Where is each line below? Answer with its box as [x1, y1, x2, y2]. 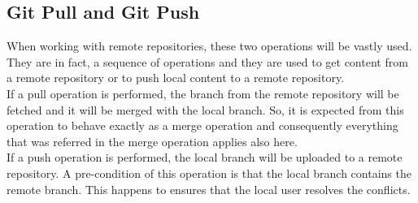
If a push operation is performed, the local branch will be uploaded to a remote [7, 149, 403, 166]
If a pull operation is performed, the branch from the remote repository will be [7, 84, 399, 101]
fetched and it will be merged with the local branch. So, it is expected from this [7, 101, 404, 118]
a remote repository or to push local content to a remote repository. [7, 69, 345, 86]
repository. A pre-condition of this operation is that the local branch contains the [7, 164, 411, 181]
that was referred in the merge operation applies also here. [7, 132, 298, 149]
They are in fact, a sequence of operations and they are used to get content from [7, 53, 408, 70]
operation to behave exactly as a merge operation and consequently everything [7, 117, 398, 134]
